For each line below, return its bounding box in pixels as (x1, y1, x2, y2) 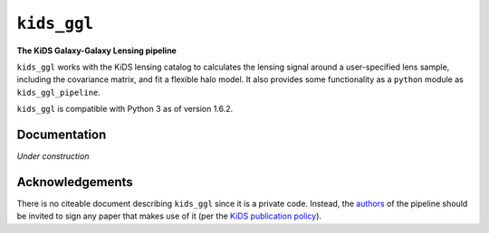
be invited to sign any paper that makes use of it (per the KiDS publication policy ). (16, 210, 321, 221)
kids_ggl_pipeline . (16, 87, 101, 98)
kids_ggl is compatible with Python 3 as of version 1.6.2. (16, 104, 234, 115)
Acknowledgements (16, 174, 133, 190)
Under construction (16, 151, 90, 162)
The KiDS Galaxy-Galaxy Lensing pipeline (16, 45, 177, 56)
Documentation (16, 126, 107, 142)
